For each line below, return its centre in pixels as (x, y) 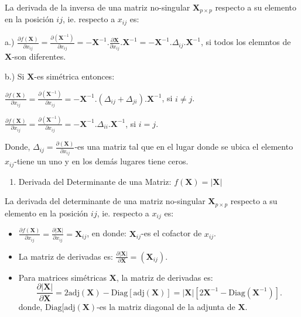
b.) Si (15, 76)
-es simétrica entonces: (74, 76)
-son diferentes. (39, 56)
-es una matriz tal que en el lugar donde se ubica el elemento (184, 147)
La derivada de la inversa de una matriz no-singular (98, 7)
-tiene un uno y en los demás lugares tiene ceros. (101, 161)
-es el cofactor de (172, 233)
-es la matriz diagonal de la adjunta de (166, 306)
